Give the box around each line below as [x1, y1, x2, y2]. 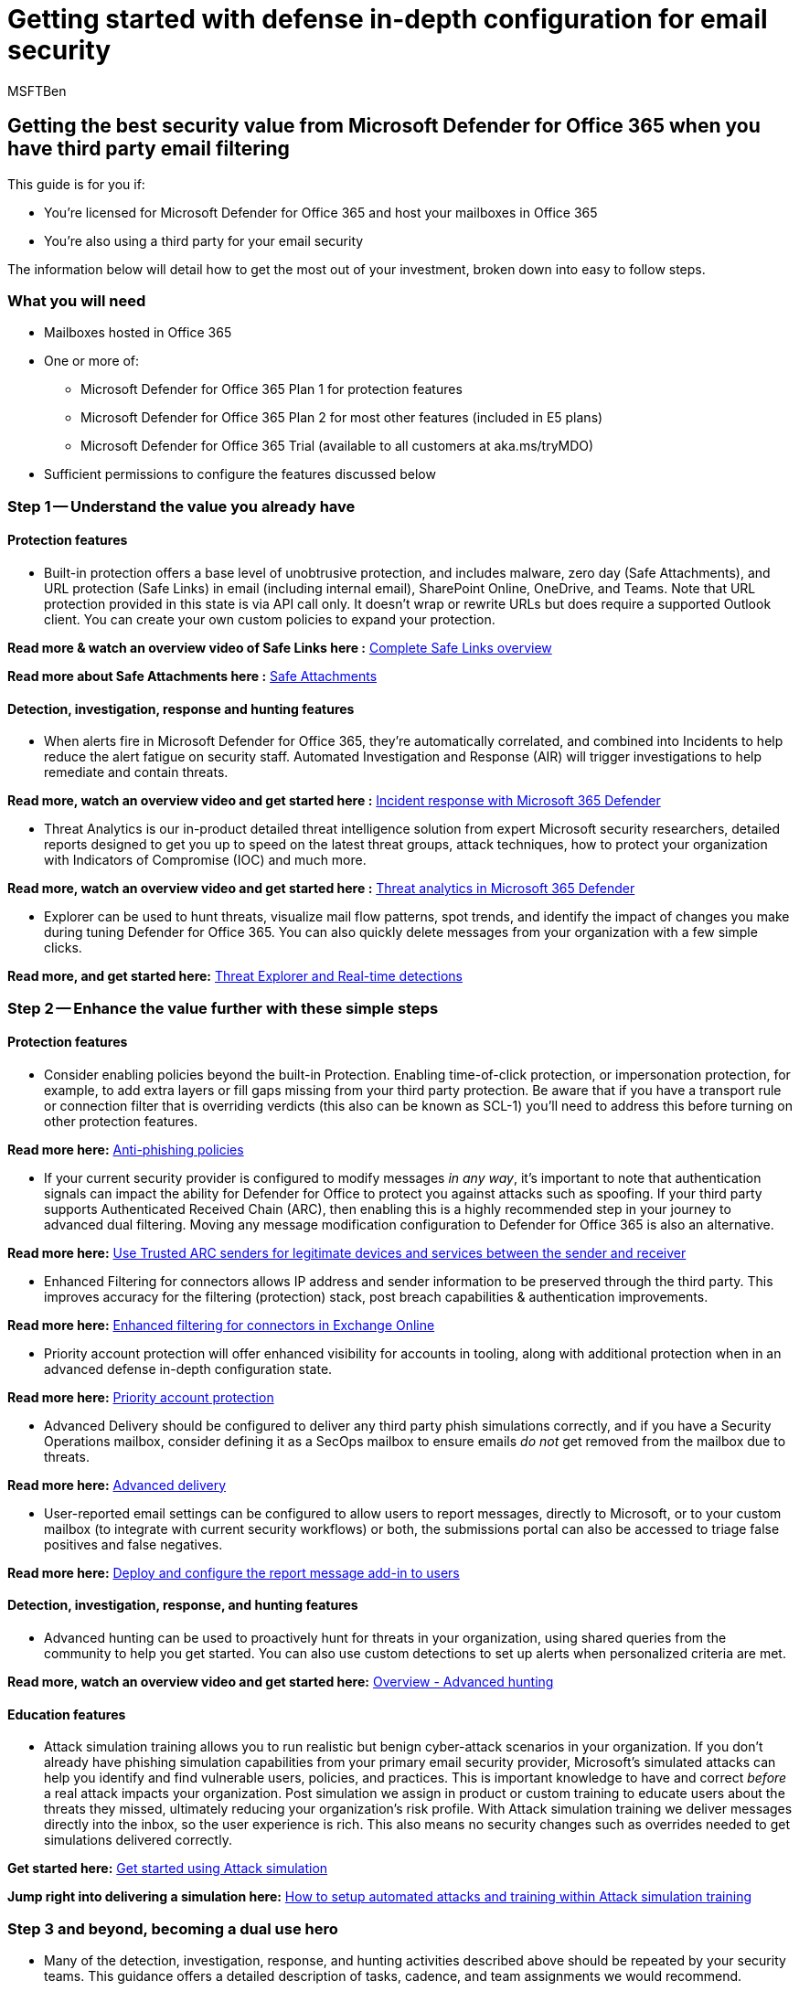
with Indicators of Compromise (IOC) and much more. [44, 852, 367, 868]
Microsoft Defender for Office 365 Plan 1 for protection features [80, 381, 463, 398]
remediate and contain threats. [44, 764, 229, 781]
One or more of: [44, 353, 140, 369]
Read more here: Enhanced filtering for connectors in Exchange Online [7, 1316, 435, 1333]
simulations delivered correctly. [44, 1832, 232, 1848]
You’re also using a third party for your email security [44, 232, 364, 249]
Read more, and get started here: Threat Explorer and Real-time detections [7, 968, 463, 985]
